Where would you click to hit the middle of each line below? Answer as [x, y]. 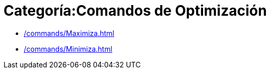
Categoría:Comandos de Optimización [135, 11]
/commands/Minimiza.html [68, 49]
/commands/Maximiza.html [69, 33]
